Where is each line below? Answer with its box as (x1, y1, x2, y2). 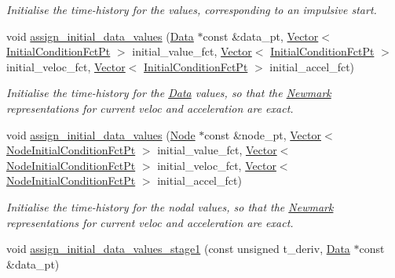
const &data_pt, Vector (203, 27, 319, 44)
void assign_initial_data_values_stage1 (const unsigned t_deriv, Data (6, 240, 350, 257)
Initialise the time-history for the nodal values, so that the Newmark (6, 198, 334, 215)
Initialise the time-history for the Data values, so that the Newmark (6, 85, 331, 101)
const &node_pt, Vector (204, 126, 321, 143)
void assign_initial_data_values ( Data (6, 27, 194, 44)
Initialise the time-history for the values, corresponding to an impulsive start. (6, 2, 377, 17)
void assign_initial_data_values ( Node (6, 126, 196, 143)
